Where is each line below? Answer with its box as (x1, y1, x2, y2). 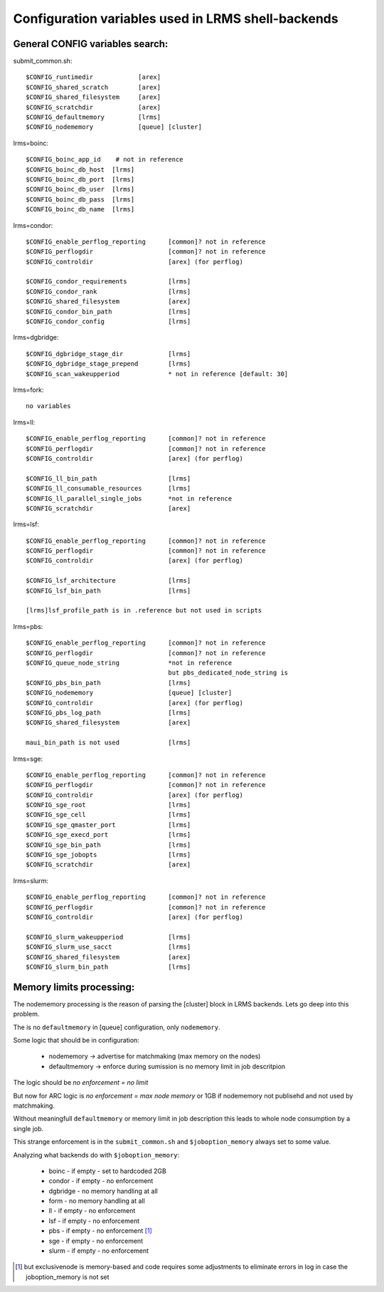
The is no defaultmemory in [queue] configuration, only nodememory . (13, 1023, 220, 1031)
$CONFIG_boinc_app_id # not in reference (26, 155, 184, 164)
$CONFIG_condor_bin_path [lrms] (26, 307, 191, 316)
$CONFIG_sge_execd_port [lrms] (26, 830, 191, 839)
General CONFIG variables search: (13, 38, 169, 50)
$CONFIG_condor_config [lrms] (26, 318, 191, 325)
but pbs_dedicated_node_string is (168, 669, 289, 677)
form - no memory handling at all (48, 1197, 145, 1205)
